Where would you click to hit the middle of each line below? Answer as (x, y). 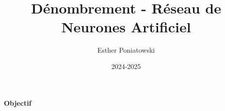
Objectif (18, 103)
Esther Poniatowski (126, 50)
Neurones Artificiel (126, 27)
